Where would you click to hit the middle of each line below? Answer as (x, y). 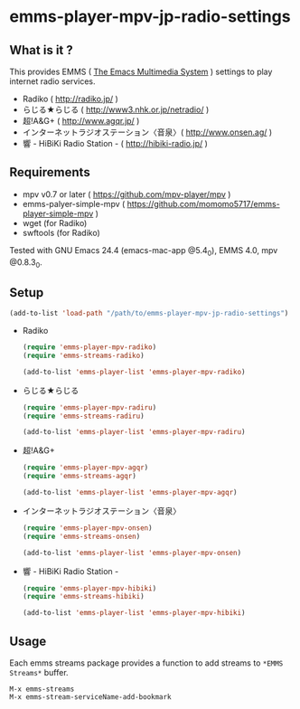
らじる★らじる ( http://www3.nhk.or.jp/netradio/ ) (116, 109)
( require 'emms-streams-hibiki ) (83, 597)
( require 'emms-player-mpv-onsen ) (87, 528)
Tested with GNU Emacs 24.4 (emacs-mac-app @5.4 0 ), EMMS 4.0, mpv (144, 251)
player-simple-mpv (58, 213)
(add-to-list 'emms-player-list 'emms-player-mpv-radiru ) (134, 432)
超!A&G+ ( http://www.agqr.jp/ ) (81, 121)
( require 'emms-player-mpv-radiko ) (89, 347)
